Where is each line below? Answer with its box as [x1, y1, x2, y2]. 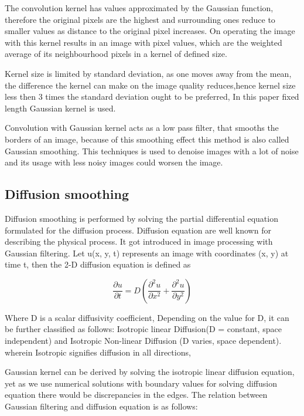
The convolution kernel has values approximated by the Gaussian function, [5, 2, 274, 13]
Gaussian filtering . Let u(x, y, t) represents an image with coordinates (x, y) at [5, 246, 289, 259]
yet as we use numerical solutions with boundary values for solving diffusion [5, 377, 277, 389]
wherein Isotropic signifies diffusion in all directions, [5, 346, 191, 358]
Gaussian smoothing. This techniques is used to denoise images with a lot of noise [5, 144, 299, 157]
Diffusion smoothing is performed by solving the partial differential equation [5, 212, 278, 224]
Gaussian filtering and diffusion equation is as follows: [5, 400, 198, 412]
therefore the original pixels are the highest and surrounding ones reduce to [5, 13, 275, 25]
